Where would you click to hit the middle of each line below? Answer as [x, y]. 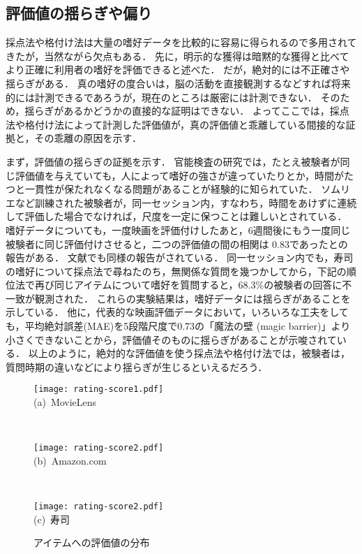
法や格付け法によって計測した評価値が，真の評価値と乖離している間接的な [176, 124]
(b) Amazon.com [70, 460]
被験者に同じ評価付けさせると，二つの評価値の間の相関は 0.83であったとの [177, 243]
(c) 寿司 [52, 519]
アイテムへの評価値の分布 [92, 542]
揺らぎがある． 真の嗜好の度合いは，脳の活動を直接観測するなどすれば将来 [178, 83]
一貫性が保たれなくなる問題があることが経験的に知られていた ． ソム [182, 189]
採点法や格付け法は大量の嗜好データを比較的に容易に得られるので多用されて [181, 42]
